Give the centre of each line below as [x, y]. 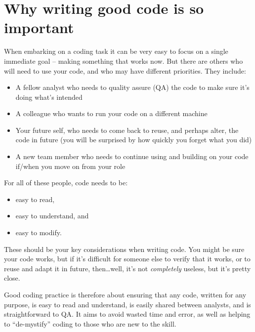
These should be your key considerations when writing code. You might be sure [124, 249]
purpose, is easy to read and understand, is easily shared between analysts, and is [127, 304]
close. [12, 278]
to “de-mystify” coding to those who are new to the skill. [90, 323]
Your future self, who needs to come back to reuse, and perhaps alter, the [127, 130]
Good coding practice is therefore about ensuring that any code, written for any [125, 294]
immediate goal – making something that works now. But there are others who [124, 61]
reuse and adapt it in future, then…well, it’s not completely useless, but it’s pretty [127, 268]
